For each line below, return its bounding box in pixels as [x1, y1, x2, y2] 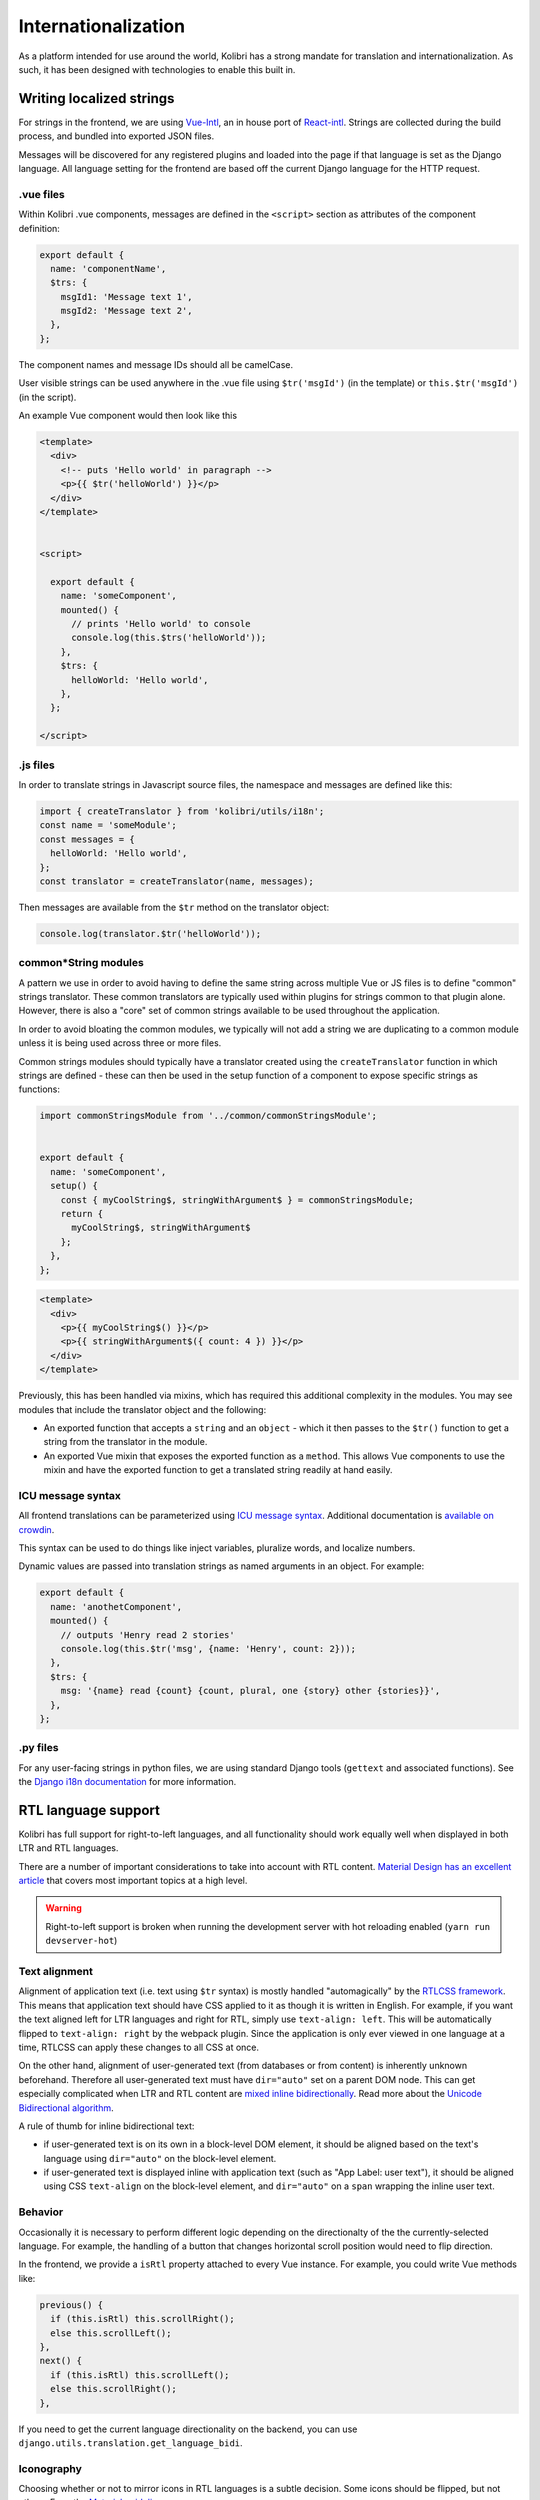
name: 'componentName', [50, 263, 167, 274]
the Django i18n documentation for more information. [18, 1776, 237, 1788]
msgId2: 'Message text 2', [60, 305, 194, 317]
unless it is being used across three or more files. [18, 1037, 222, 1049]
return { [60, 1208, 104, 1220]
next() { [39, 2355, 83, 2367]
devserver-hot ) [45, 1935, 118, 1947]
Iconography [18, 2461, 82, 2475]
